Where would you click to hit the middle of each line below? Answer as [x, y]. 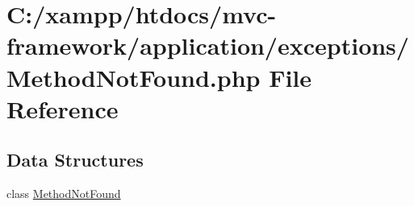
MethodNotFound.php [134, 77]
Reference [63, 108]
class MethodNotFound [64, 194]
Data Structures [75, 160]
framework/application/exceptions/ [208, 45]
